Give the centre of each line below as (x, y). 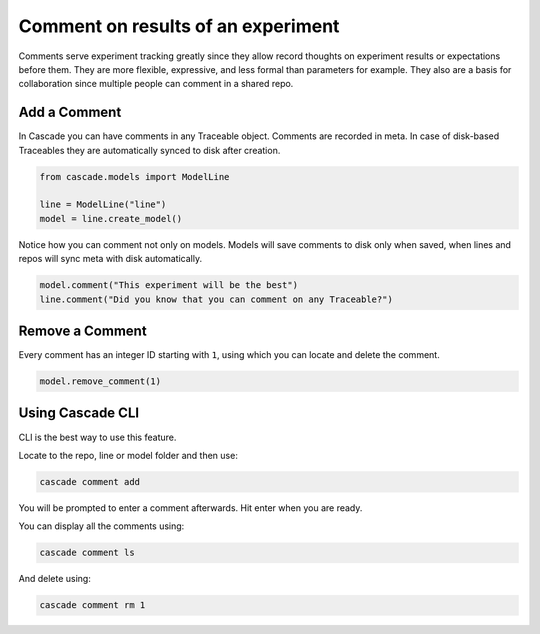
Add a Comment (70, 112)
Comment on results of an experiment (179, 26)
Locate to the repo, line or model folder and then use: (128, 455)
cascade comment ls (87, 553)
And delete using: (55, 579)
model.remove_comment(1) (100, 381)
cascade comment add (89, 481)
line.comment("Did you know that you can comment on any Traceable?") (216, 299)
